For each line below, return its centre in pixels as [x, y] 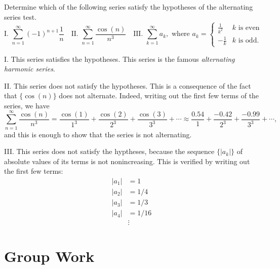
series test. [21, 16]
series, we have [27, 105]
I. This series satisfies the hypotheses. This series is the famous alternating [119, 59]
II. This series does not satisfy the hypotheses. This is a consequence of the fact [128, 85]
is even [249, 28]
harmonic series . [30, 69]
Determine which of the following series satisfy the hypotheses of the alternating [129, 7]
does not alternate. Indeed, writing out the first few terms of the [159, 95]
